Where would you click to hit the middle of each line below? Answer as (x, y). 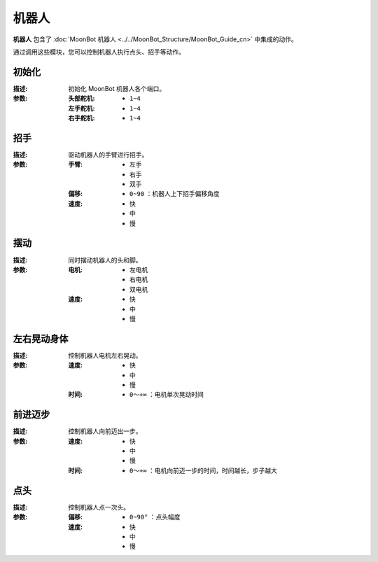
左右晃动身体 (41, 338)
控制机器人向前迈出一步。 (105, 431)
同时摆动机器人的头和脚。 (105, 260)
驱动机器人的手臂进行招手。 (108, 155)
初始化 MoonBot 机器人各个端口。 (117, 88)
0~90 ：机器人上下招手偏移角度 (175, 194)
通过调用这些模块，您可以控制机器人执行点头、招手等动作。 (99, 52)
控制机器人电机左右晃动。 (105, 355)
